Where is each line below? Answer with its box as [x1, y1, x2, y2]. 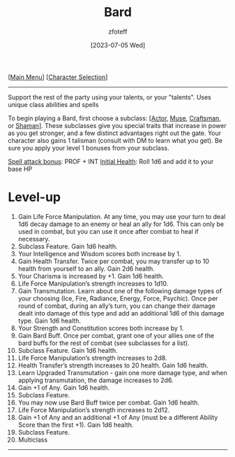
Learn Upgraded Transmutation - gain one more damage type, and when [17, 368, 227, 377]
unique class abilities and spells [8, 100, 99, 108]
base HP [8, 164, 33, 173]
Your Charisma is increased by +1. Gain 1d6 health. [17, 272, 165, 280]
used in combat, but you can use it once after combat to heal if [17, 227, 199, 235]
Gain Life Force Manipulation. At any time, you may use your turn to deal [17, 212, 226, 220]
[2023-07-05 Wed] [90, 41, 146, 49]
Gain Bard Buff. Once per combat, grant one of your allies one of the [17, 331, 215, 339]
